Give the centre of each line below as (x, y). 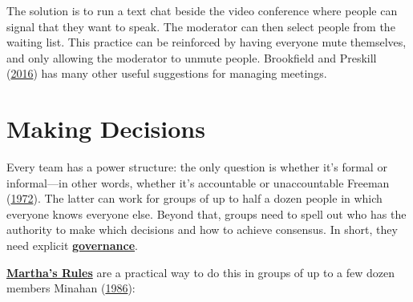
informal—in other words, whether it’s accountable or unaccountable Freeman (198, 182)
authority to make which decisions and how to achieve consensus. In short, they (202, 230)
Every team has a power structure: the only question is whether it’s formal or (197, 167)
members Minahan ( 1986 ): (71, 288)
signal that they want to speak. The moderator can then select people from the (201, 26)
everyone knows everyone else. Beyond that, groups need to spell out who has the (206, 213)
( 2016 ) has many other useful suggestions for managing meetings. (167, 73)
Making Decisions (106, 129)
